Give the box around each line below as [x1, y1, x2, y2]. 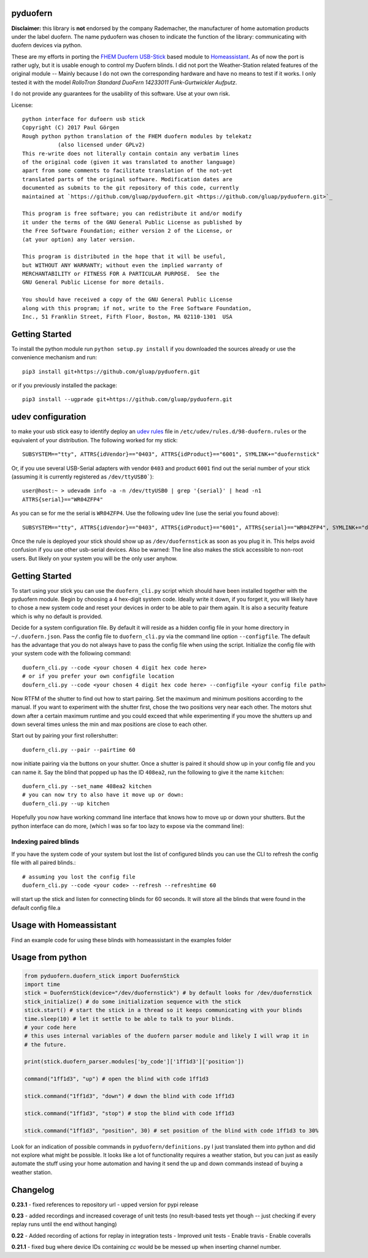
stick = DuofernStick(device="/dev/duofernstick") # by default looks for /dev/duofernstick [24, 990, 312, 996]
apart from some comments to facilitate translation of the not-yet [22, 167, 232, 174]
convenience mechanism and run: [11, 354, 98, 361]
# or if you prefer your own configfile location [22, 673, 175, 680]
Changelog [11, 1184, 55, 1195]
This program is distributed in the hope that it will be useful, [22, 253, 226, 260]
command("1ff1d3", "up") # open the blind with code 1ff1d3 [24, 1076, 209, 1082]
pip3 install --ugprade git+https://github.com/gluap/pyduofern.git [22, 396, 232, 403]
